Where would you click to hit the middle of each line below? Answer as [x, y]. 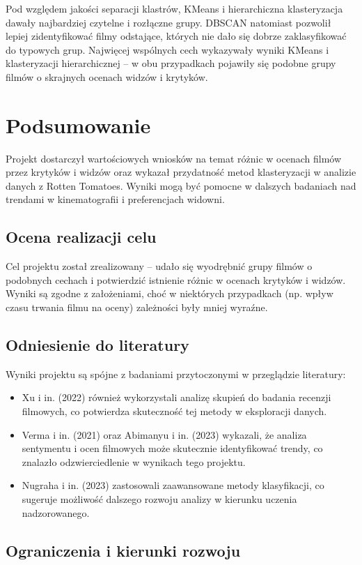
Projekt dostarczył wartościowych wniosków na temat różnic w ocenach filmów [174, 158]
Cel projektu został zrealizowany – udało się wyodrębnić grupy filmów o [159, 266]
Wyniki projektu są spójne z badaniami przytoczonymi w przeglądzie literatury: [176, 374]
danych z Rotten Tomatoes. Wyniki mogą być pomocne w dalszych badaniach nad [181, 185]
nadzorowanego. [56, 512]
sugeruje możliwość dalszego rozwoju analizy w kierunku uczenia [159, 499]
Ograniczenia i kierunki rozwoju [123, 550]
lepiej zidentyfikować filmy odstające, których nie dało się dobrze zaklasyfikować [176, 36]
